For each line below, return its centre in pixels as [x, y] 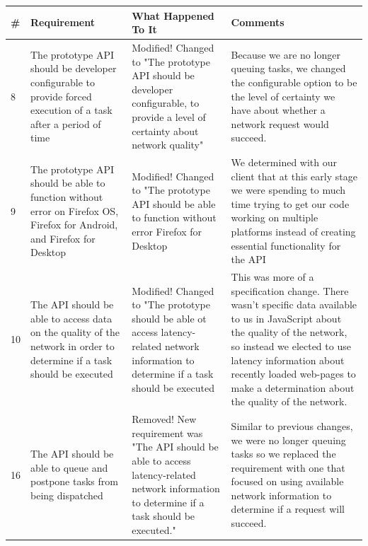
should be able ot [169, 318]
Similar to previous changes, [292, 425]
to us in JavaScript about [286, 318]
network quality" [168, 145]
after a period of [66, 123]
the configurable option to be [294, 82]
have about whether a [278, 110]
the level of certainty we [283, 96]
